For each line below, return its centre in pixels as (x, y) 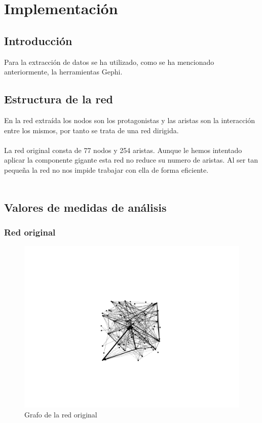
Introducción (38, 40)
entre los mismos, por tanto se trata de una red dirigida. (91, 130)
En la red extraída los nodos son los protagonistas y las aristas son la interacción (130, 120)
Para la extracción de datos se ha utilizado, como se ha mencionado (109, 62)
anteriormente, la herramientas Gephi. (63, 72)
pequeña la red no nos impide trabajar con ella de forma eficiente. (106, 169)
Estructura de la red (59, 99)
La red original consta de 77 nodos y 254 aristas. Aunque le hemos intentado (123, 150)
